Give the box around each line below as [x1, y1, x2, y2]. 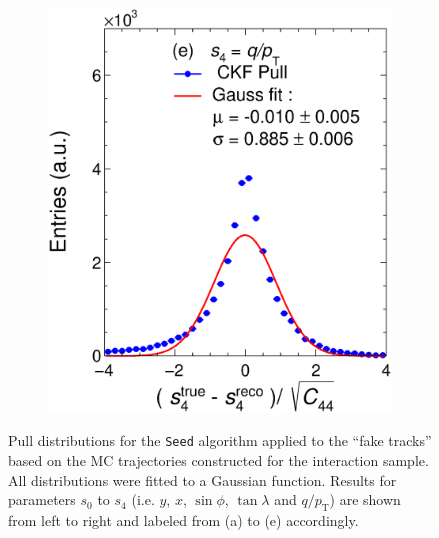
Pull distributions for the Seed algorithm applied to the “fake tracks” [8, 430, 432, 451]
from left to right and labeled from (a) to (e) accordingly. [8, 510, 359, 531]
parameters [8, 489, 76, 510]
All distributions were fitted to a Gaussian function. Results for [8, 469, 397, 490]
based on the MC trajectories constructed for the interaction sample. [8, 450, 429, 471]
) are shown [329, 489, 401, 510]
